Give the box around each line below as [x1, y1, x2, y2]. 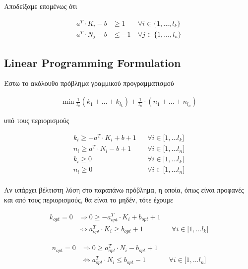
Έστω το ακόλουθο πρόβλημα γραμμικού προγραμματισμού [4, 78, 174, 88]
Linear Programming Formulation [4, 55, 181, 70]
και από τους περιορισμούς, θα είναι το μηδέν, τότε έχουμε [4, 194, 173, 204]
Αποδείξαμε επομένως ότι [4, 1, 77, 11]
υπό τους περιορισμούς [4, 115, 69, 126]
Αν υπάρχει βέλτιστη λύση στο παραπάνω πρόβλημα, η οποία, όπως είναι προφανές [4, 185, 244, 195]
